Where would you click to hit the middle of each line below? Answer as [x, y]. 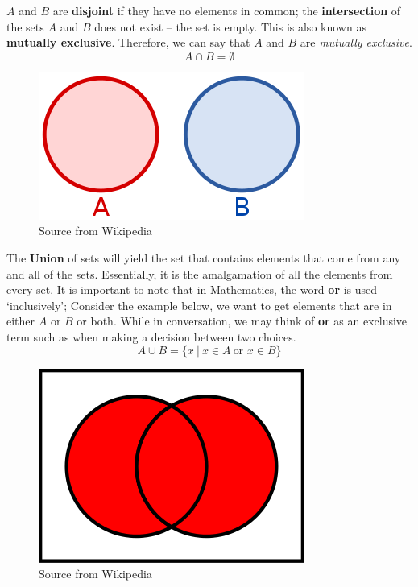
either [21, 321]
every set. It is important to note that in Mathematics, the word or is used [192, 289]
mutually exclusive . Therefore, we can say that [128, 42]
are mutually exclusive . [356, 42]
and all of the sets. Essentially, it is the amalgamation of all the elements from [200, 273]
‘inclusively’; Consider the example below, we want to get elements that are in [199, 305]
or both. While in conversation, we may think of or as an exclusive [242, 321]
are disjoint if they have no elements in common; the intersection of [227, 10]
